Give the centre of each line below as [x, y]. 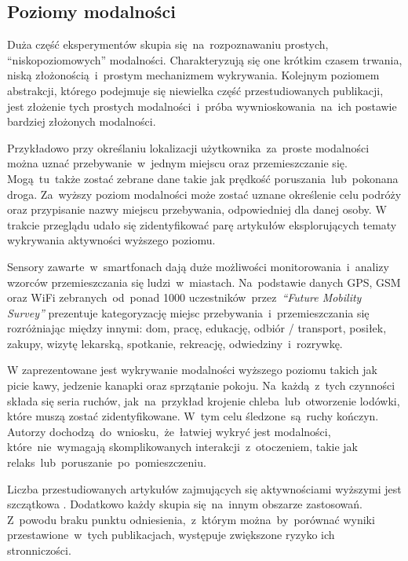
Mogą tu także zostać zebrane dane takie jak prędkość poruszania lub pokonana [203, 178]
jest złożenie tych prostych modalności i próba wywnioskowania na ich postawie [202, 106]
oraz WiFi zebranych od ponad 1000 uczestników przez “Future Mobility [184, 297]
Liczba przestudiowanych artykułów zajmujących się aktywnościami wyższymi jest [204, 488]
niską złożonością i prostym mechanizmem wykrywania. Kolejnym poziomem [193, 75]
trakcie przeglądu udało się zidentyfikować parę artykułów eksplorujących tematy [202, 224]
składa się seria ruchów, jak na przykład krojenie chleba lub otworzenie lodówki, [204, 400]
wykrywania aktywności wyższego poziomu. [111, 240]
